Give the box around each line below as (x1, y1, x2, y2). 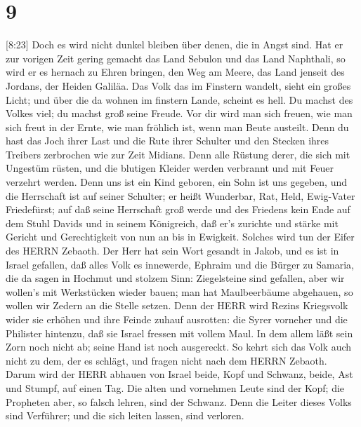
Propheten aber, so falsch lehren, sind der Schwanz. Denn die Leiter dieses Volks (6, 394, 352, 409)
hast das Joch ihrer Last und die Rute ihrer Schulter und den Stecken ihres (6, 133, 329, 148)
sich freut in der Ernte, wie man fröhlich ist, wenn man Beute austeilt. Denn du (6, 119, 349, 134)
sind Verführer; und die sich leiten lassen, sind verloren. (6, 408, 244, 423)
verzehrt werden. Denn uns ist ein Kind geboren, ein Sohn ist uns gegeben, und (6, 175, 348, 189)
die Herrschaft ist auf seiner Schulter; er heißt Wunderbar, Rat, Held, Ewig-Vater (6, 188, 355, 203)
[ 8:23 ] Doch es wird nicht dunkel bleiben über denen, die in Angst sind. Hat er (6, 37, 343, 52)
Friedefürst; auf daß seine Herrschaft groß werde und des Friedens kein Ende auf (6, 202, 350, 217)
